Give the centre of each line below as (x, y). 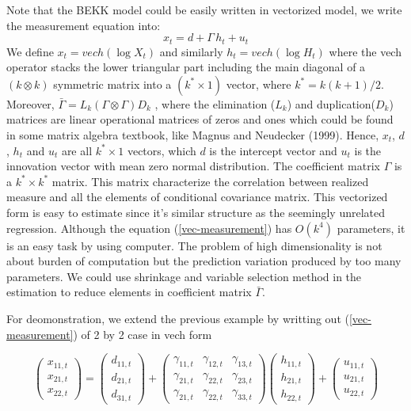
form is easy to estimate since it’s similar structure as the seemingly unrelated (196, 212)
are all (77, 150)
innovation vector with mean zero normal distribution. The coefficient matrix (193, 166)
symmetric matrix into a (112, 84)
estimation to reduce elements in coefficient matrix (129, 292)
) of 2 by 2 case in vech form (143, 334)
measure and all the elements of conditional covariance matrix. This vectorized (197, 197)
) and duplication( (331, 103)
